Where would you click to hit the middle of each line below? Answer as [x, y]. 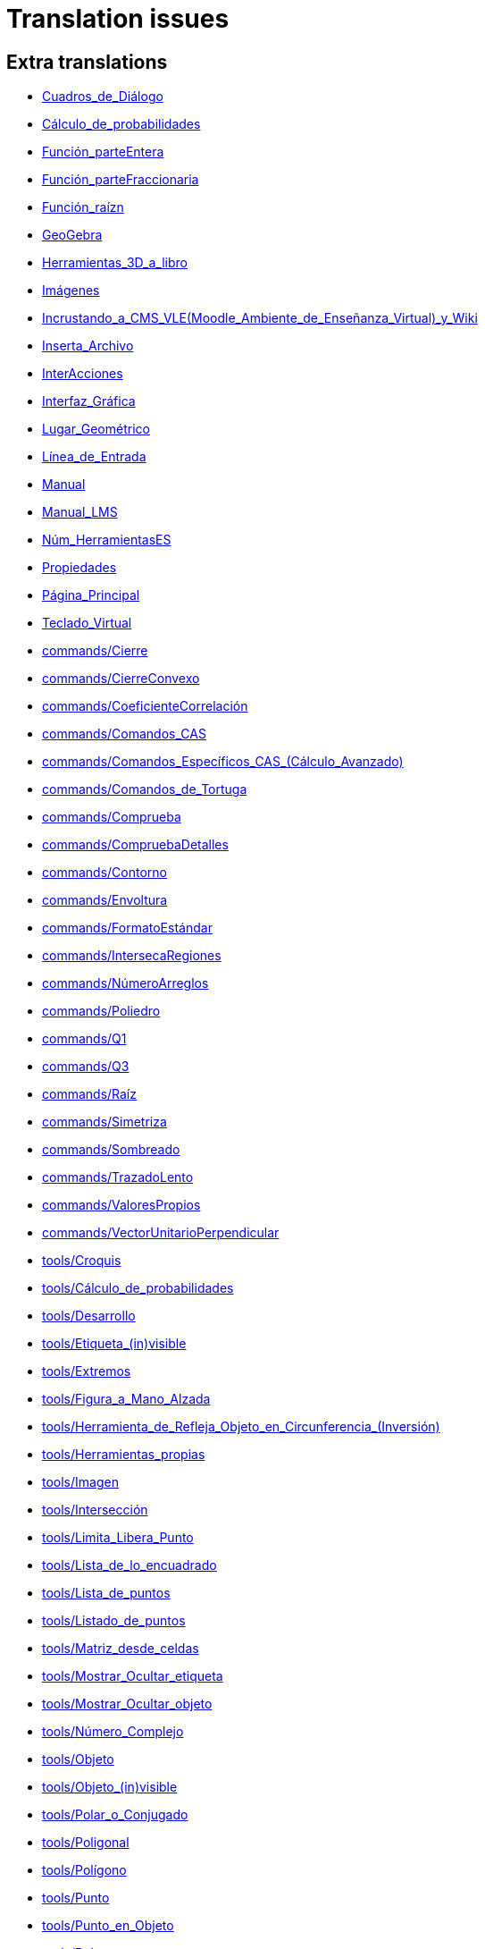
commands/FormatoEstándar [127, 928]
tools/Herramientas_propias [124, 1455]
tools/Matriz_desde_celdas [121, 1649]
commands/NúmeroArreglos [125, 983]
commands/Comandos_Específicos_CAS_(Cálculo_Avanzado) [223, 762]
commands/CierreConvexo [121, 679]
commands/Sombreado [111, 1150]
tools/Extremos [87, 1371]
